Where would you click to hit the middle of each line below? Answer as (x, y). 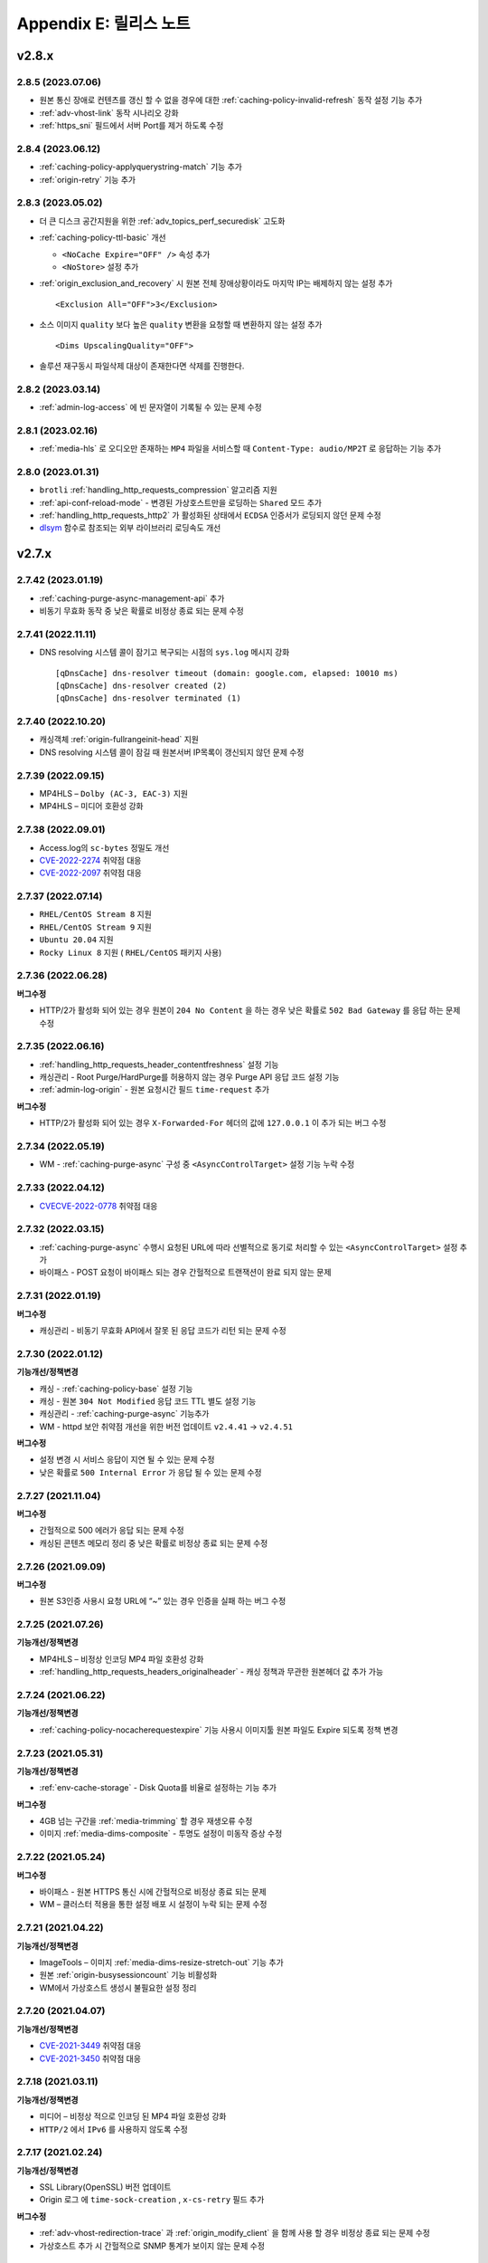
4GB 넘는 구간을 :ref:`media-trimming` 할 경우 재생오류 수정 (146, 1821)
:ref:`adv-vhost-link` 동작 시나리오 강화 (109, 112)
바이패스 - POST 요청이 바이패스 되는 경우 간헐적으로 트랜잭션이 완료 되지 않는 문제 (185, 1273)
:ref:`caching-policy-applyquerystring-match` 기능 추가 (141, 167)
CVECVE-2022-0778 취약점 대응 (99, 1206)
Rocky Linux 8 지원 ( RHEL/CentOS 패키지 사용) (131, 952)
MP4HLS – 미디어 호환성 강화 (91, 807)
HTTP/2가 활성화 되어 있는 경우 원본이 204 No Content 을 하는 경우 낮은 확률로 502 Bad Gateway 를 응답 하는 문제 (250, 1010)
